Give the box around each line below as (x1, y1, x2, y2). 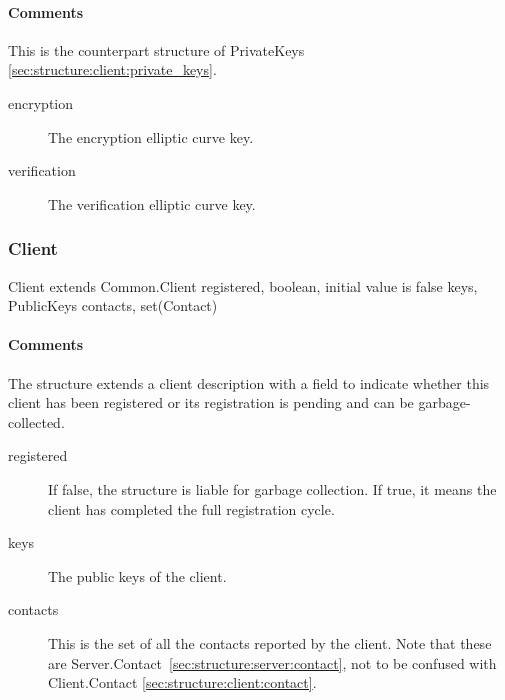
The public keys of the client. (48, 565, 227, 586)
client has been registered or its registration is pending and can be (8, 392, 414, 413)
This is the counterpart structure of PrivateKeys (8, 39, 305, 60)
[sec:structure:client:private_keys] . (8, 59, 217, 80)
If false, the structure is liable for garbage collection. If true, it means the (48, 478, 497, 499)
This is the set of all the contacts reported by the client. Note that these (48, 632, 492, 653)
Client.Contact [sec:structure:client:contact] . (48, 672, 317, 693)
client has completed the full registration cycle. (48, 498, 335, 519)
